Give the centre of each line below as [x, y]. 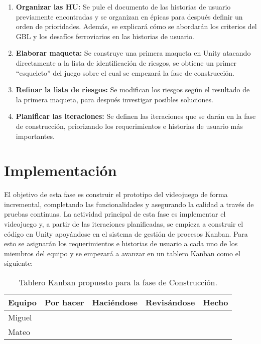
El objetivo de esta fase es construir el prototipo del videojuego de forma [116, 194]
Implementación [60, 170]
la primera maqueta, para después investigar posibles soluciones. [114, 99]
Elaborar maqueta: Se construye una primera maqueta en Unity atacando [133, 53]
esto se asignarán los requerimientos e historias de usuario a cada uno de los [121, 243]
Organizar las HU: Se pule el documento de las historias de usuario [123, 7]
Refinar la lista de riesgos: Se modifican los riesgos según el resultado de [133, 90]
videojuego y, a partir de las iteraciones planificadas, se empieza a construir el [124, 224]
